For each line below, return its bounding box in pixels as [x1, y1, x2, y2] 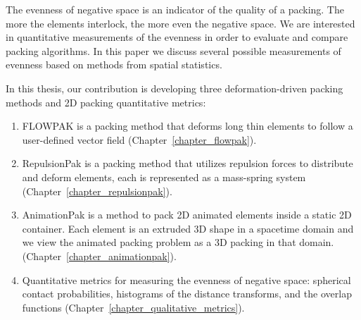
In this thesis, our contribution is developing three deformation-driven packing [6, 80, 343, 95]
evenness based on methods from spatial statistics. [6, 57, 222, 72]
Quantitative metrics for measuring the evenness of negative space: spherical [22, 272, 351, 287]
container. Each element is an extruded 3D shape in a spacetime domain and [22, 221, 354, 235]
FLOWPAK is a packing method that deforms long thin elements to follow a [22, 118, 353, 133]
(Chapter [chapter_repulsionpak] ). [22, 183, 172, 198]
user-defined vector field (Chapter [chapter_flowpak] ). [22, 132, 257, 147]
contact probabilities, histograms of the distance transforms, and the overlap [22, 286, 352, 301]
